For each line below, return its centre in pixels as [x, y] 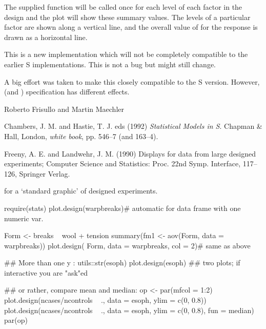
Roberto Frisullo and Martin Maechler [64, 109]
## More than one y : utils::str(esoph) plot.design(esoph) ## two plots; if [122, 263]
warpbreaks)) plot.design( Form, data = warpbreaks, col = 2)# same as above [127, 245]
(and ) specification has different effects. [67, 92]
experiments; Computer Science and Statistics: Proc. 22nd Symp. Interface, [122, 163]
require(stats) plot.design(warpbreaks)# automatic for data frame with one [122, 208]
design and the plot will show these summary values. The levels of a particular [127, 17]
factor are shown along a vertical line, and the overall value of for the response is [131, 27]
